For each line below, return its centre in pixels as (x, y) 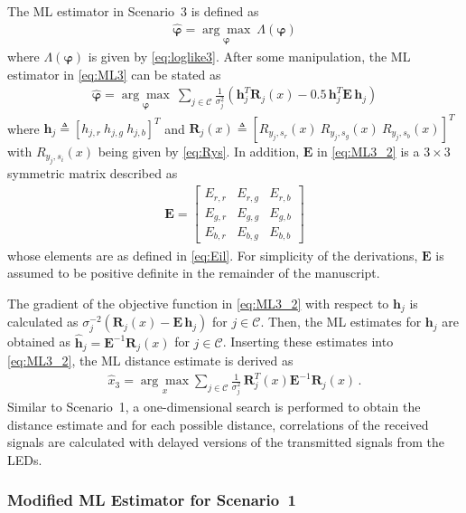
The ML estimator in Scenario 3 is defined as (133, 11)
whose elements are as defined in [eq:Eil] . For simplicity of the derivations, (213, 255)
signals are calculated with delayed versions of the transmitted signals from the (226, 442)
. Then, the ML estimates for (341, 322)
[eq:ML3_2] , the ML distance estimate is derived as (150, 360)
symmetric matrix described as (93, 173)
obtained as (39, 342)
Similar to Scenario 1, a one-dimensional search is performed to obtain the (214, 406)
